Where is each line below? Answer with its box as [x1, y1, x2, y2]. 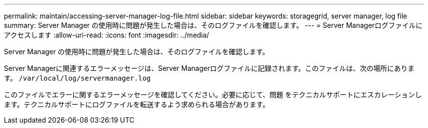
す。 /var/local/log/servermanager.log [4, 74, 151, 82]
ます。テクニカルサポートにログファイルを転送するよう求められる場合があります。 [4, 100, 270, 108]
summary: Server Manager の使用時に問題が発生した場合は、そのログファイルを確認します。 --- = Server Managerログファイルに [4, 21, 423, 29]
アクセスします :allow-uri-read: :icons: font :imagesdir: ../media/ [4, 31, 209, 39]
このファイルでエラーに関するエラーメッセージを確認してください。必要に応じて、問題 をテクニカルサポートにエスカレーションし [4, 90, 422, 99]
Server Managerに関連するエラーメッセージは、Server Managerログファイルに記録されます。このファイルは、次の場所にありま [4, 64, 415, 72]
